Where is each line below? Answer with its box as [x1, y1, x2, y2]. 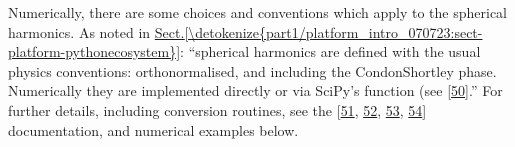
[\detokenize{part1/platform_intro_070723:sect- [184, 21, 483, 42]
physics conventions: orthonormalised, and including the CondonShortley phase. [8, 60, 497, 81]
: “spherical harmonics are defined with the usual [180, 41, 481, 62]
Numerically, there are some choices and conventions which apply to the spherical [8, 2, 507, 22]
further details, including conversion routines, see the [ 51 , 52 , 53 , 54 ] [8, 99, 427, 120]
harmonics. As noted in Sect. [8, 21, 185, 42]
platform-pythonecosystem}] [8, 41, 181, 62]
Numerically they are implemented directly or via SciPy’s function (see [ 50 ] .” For [8, 80, 503, 101]
